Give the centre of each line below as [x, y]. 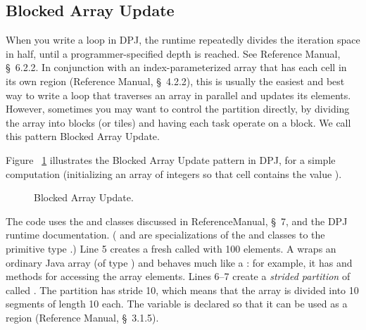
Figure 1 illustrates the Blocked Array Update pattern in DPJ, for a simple [171, 159]
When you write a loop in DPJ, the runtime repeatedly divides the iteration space [183, 40]
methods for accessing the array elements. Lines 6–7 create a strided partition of [178, 276]
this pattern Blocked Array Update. [83, 136]
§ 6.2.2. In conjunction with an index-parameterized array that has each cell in [176, 67]
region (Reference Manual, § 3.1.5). [82, 317]
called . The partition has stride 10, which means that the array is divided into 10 [182, 290]
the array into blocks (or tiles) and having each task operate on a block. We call [178, 122]
